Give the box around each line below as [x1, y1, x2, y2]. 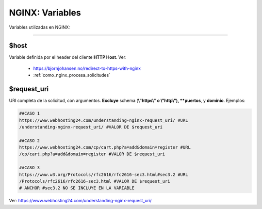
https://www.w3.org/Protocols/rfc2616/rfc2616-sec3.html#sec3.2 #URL [19, 172, 188, 177]
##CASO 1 [19, 111, 40, 116]
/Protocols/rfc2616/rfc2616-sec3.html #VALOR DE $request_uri [19, 178, 170, 184]
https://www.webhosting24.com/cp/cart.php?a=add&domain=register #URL [19, 145, 191, 150]
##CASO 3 [19, 165, 40, 171]
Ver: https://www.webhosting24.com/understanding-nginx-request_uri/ [9, 198, 152, 204]
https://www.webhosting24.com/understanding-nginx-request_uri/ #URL [19, 117, 188, 123]
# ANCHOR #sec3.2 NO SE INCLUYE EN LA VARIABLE [19, 185, 134, 191]
